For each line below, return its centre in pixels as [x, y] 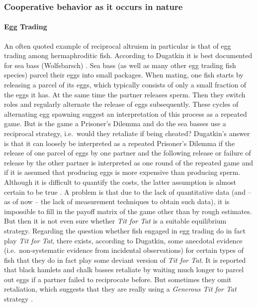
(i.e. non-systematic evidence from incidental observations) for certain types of [124, 250]
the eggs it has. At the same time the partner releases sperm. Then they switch [125, 94]
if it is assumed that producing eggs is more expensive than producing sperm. [122, 172]
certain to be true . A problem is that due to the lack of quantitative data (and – [128, 192]
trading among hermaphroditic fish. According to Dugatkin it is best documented [128, 55]
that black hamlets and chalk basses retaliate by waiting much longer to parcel [124, 269]
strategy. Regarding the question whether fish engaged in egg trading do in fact [125, 230]
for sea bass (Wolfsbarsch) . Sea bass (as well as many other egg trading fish [120, 65]
